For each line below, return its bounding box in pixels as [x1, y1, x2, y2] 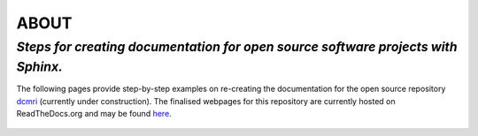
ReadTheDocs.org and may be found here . [16, 109, 172, 119]
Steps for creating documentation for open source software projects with [16, 39, 458, 55]
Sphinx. [16, 58, 64, 75]
